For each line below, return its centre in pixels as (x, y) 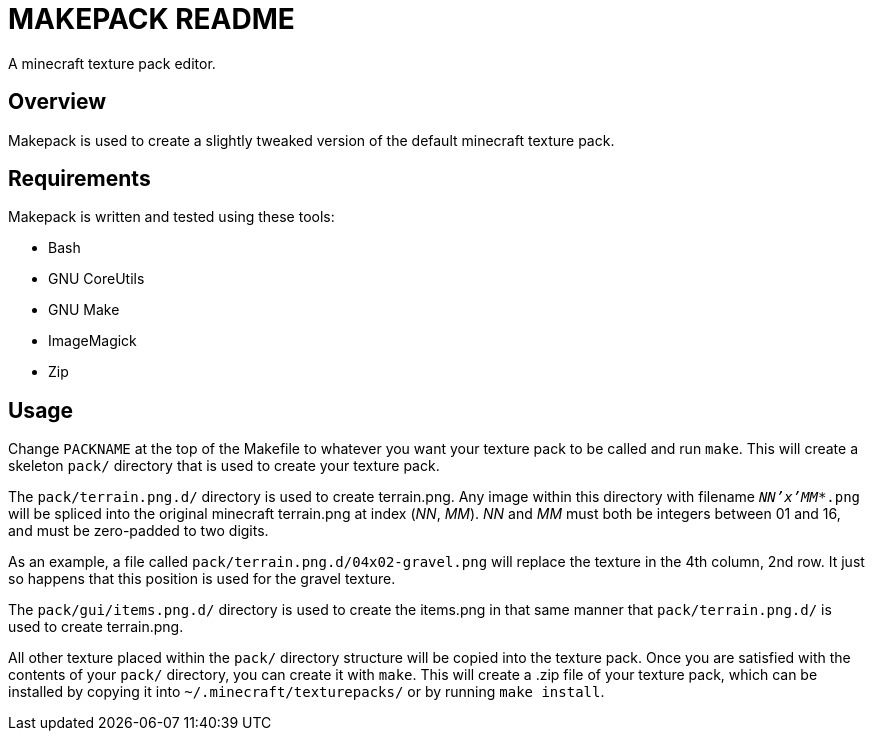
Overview (57, 102)
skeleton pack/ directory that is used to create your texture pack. (224, 466)
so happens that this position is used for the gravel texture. (202, 579)
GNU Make (84, 310)
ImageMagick (92, 341)
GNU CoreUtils (96, 279)
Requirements (79, 179)
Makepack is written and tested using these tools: (171, 217)
